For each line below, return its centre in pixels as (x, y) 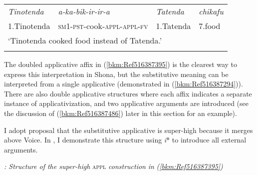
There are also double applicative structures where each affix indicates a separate (128, 93)
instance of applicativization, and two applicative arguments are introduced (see (126, 103)
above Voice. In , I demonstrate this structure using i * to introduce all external (125, 140)
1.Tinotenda (29, 26)
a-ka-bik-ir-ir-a (84, 11)
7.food (210, 26)
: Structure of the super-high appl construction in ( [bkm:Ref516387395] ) (114, 166)
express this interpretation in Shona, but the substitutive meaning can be (116, 74)
